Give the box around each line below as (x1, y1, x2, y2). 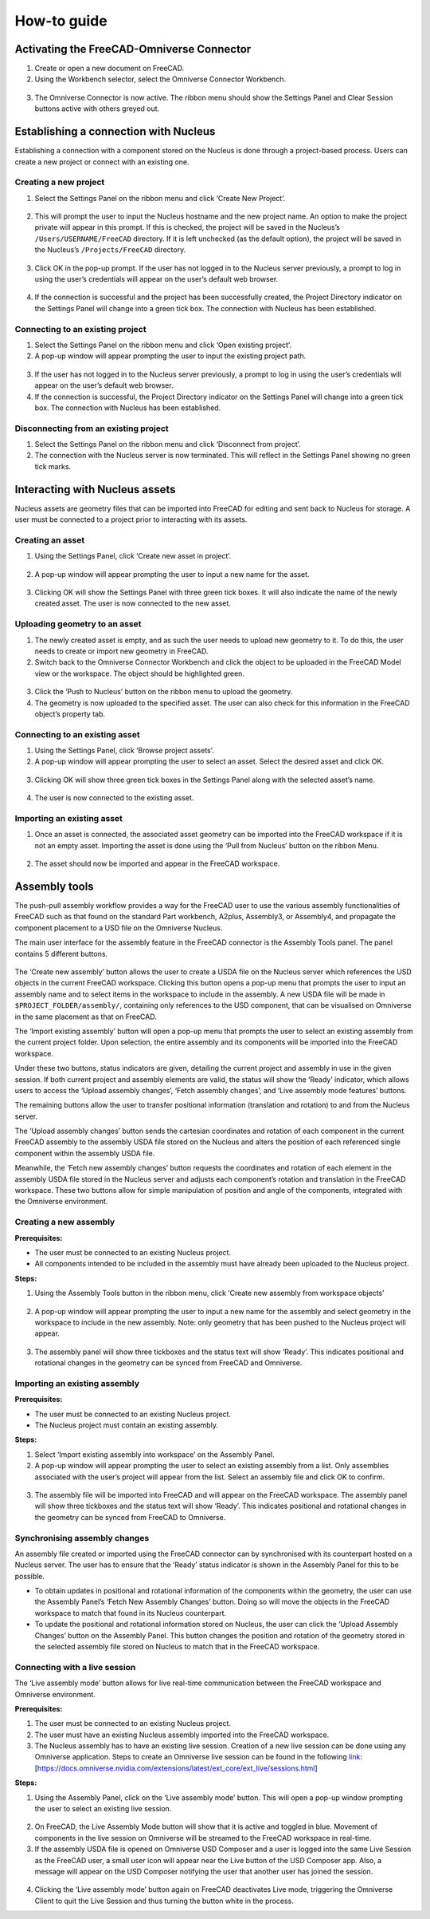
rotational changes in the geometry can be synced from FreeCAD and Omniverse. (34, 1358, 303, 1368)
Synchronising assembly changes (14, 1532, 150, 1543)
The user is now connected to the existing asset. (34, 793, 194, 803)
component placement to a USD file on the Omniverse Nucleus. (14, 922, 223, 933)
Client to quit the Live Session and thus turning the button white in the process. (34, 1896, 294, 1905)
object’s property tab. (34, 709, 106, 718)
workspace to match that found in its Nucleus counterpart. (34, 1608, 227, 1617)
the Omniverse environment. (14, 1197, 108, 1206)
